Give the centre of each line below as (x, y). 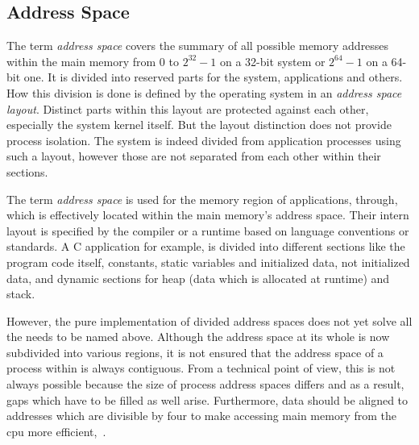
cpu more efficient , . (56, 431)
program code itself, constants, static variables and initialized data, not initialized (208, 262)
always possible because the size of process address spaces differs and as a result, (205, 384)
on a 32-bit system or (272, 61)
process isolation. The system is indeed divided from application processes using (204, 140)
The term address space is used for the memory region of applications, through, (202, 199)
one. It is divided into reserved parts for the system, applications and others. (213, 77)
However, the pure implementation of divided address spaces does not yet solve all (209, 320)
